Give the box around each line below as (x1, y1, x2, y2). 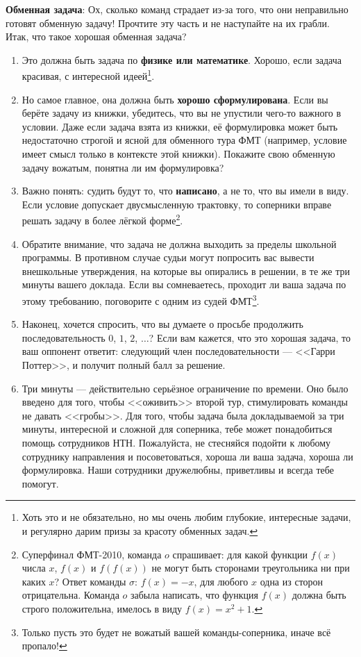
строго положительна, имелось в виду (22, 601, 183, 615)
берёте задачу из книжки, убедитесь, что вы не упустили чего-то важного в (22, 106, 342, 120)
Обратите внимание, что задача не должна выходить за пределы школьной (22, 236, 337, 251)
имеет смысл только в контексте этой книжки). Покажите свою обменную (22, 147, 335, 160)
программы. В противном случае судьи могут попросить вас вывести (22, 250, 314, 265)
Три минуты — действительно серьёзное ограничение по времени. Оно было (22, 381, 349, 395)
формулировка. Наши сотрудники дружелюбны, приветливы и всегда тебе (22, 463, 334, 477)
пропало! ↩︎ (22, 638, 67, 653)
